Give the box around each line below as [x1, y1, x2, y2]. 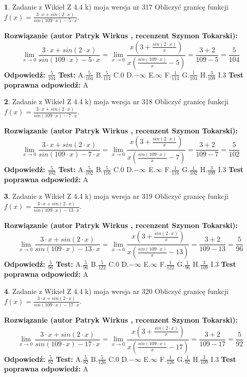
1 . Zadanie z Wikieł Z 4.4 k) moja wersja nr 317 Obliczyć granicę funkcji [4, 2, 228, 12]
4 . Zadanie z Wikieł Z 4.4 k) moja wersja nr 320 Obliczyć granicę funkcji [4, 285, 228, 296]
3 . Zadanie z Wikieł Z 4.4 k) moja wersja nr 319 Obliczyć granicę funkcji [4, 191, 228, 201]
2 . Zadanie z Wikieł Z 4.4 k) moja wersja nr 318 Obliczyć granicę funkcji [4, 96, 228, 107]
